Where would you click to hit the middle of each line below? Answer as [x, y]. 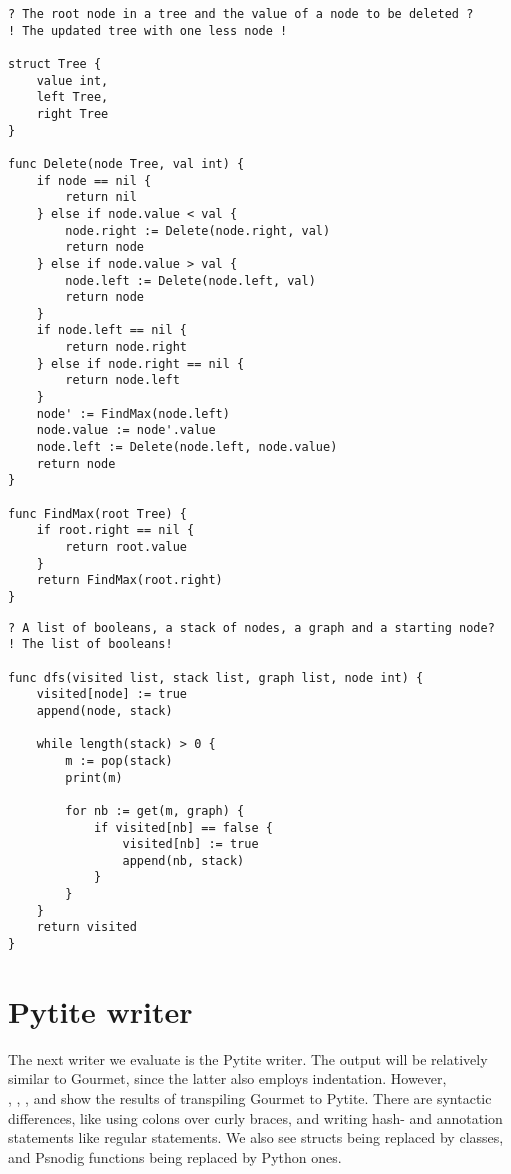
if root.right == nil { [115, 530]
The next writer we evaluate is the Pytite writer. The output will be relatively [248, 1058]
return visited [86, 927]
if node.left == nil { [111, 330]
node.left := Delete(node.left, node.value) [187, 447]
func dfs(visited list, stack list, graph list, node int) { [216, 677]
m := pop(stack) [119, 760]
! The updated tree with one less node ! [148, 30]
